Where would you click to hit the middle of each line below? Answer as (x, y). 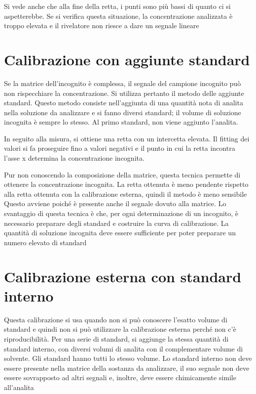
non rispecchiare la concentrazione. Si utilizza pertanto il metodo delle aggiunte (124, 93)
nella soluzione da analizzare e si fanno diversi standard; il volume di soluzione (123, 112)
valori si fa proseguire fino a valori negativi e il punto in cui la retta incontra (120, 148)
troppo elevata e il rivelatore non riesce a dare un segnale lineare (102, 25)
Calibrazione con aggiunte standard (127, 59)
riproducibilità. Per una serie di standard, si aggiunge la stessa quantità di (116, 338)
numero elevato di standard (45, 242)
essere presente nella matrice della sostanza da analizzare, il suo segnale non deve (127, 368)
